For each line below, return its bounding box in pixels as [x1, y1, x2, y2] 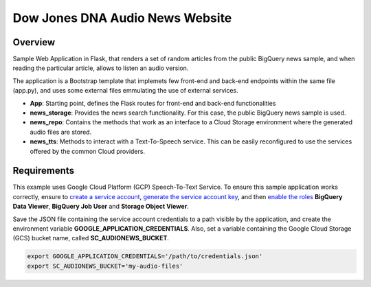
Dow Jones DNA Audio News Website [12, 10, 232, 25]
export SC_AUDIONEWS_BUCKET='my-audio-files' [27, 262, 183, 270]
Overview [12, 36, 56, 48]
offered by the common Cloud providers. [30, 147, 146, 155]
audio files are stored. [30, 128, 92, 136]
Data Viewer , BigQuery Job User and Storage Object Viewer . [12, 203, 189, 211]
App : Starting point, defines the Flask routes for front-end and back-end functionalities [30, 99, 276, 107]
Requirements [12, 165, 75, 176]
